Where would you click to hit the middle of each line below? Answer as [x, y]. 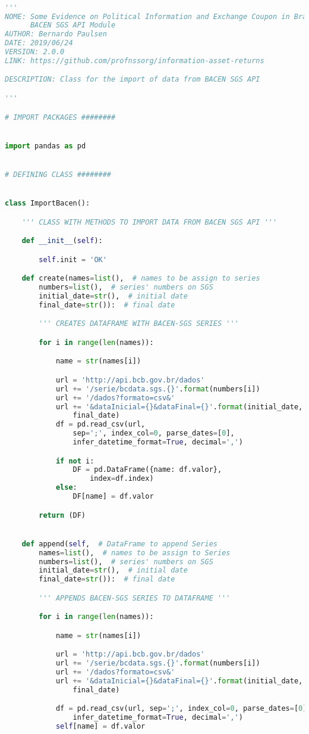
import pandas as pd [45, 146]
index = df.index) [122, 479]
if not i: [75, 461]
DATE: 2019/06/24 [39, 43]
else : [66, 488]
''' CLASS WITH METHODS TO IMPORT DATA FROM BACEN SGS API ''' [149, 222]
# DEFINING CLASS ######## [58, 174]
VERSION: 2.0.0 [35, 52]
